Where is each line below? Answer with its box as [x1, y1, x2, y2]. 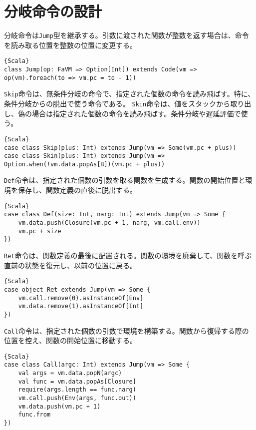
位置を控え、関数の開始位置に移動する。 [4, 335, 137, 346]
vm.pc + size [18, 227, 61, 235]
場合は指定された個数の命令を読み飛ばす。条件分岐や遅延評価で [31, 108, 241, 118]
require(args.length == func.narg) [18, 386, 136, 394]
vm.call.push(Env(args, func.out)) [18, 395, 136, 402]
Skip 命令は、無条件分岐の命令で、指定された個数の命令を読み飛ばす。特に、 [4, 88, 255, 99]
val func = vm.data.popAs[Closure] [18, 378, 136, 385]
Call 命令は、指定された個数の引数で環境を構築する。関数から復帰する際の [4, 325, 249, 336]
